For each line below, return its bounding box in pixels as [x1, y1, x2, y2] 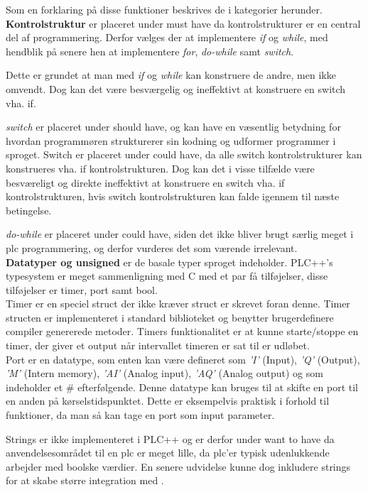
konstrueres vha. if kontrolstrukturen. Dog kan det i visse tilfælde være [6, 160, 315, 175]
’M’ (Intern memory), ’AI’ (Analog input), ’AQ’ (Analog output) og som [6, 366, 323, 381]
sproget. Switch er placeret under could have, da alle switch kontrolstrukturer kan [6, 147, 362, 162]
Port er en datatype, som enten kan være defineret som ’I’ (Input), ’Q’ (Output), [6, 351, 360, 366]
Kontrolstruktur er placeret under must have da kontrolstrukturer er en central [6, 16, 361, 31]
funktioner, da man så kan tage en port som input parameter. [6, 408, 275, 422]
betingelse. [6, 202, 52, 217]
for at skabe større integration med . [6, 473, 164, 488]
